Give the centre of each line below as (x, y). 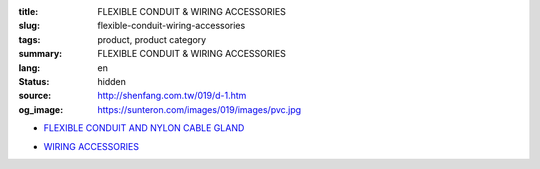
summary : (40, 54)
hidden (112, 81)
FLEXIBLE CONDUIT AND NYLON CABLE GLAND (144, 128)
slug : (29, 26)
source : (35, 96)
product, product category (152, 39)
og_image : (41, 109)
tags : (29, 39)
